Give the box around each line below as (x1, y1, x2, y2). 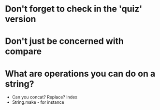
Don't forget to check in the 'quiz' (5, 3, 143, 14)
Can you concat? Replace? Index (12, 94, 77, 100)
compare (5, 46, 42, 57)
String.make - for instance (12, 99, 64, 105)
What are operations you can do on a (5, 68, 156, 79)
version (5, 14, 36, 25)
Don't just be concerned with (5, 36, 124, 47)
